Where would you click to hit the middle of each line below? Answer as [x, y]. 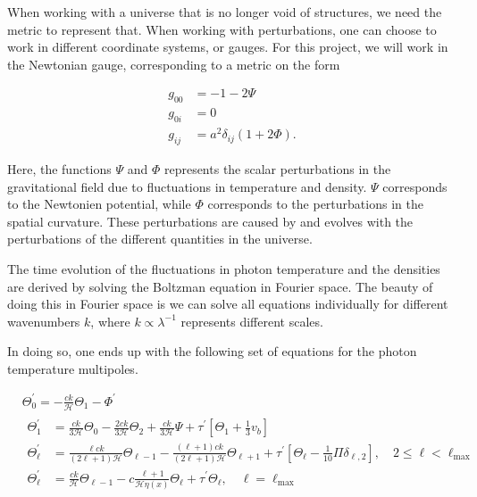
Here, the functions [59, 168]
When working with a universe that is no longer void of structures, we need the [225, 12]
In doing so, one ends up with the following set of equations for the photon [212, 351]
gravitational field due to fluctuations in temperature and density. [187, 186]
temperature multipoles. [73, 368]
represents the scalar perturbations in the [277, 168]
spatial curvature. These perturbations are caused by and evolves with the [210, 221]
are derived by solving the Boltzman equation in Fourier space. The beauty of [220, 286]
